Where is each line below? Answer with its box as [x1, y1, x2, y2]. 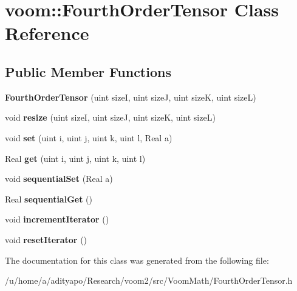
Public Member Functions [5, 62, 171, 81]
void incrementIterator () [5, 213, 109, 226]
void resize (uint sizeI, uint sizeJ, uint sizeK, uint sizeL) [5, 111, 216, 124]
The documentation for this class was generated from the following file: [5, 253, 269, 266]
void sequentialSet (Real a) [5, 172, 113, 185]
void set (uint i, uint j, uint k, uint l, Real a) [5, 131, 172, 144]
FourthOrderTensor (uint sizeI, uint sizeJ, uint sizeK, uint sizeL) [5, 90, 256, 103]
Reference [5, 21, 89, 45]
